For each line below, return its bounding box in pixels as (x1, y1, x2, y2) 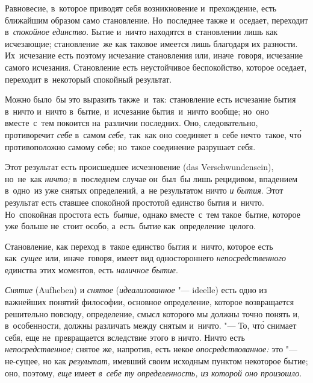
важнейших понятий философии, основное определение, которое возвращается (5, 296, 294, 308)
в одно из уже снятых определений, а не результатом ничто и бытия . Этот (5, 184, 284, 197)
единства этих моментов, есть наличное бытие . (5, 263, 178, 276)
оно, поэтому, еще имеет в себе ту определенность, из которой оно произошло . (5, 366, 302, 379)
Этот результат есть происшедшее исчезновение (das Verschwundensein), (5, 160, 274, 173)
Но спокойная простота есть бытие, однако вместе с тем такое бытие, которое (5, 207, 300, 220)
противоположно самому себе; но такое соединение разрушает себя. (5, 140, 256, 153)
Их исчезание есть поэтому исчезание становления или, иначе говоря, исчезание (5, 49, 303, 62)
